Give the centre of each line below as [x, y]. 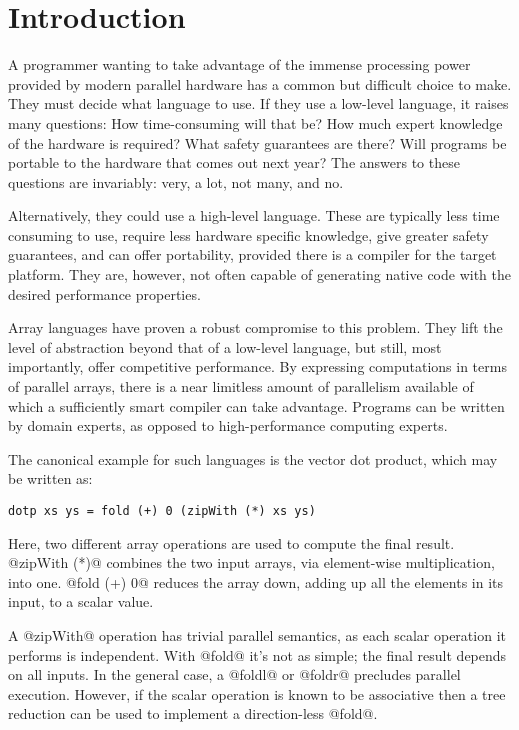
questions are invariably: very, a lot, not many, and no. [176, 181]
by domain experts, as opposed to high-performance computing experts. [228, 425]
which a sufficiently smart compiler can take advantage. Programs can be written [256, 405]
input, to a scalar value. [81, 601]
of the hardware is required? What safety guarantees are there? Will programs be [257, 142]
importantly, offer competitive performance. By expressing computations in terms [257, 366]
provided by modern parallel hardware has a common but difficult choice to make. [260, 83]
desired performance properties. [104, 293]
